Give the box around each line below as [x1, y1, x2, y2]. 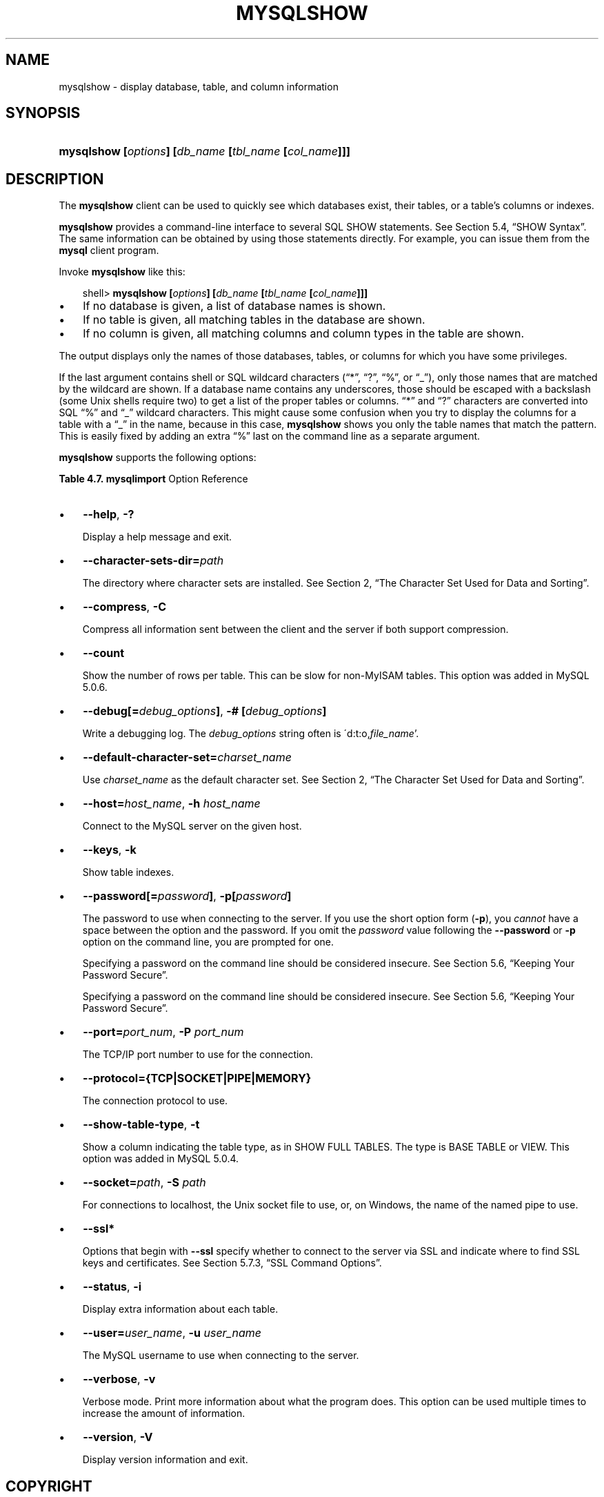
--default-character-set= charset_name [83, 750, 292, 765]
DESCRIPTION [6, 170, 104, 188]
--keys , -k [83, 843, 137, 857]
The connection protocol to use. [82, 1095, 228, 1107]
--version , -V [83, 1430, 153, 1445]
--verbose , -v [83, 1372, 156, 1387]
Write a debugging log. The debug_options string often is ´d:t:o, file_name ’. [82, 727, 419, 740]
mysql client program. [59, 244, 159, 257]
